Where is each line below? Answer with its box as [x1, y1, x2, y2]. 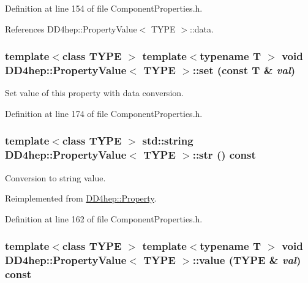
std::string [142, 133, 193, 148]
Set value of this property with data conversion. [5, 86, 184, 99]
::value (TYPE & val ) [192, 252, 301, 268]
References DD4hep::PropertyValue [5, 22, 137, 35]
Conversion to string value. [5, 171, 106, 184]
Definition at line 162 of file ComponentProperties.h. [5, 212, 203, 225]
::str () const [192, 147, 256, 162]
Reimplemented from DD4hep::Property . [5, 192, 157, 205]
